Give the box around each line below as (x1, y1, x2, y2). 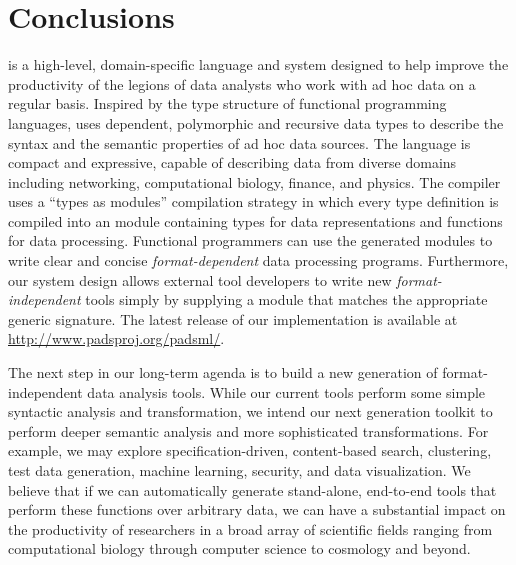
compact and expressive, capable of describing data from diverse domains (8, 152, 457, 173)
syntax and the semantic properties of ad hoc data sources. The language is (8, 132, 471, 153)
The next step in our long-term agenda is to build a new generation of (8, 362, 438, 383)
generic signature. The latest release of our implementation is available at (8, 308, 458, 329)
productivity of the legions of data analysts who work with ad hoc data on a (8, 73, 476, 94)
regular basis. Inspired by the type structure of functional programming (8, 93, 447, 114)
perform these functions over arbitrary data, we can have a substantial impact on (8, 499, 506, 520)
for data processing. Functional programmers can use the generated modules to (8, 230, 493, 251)
